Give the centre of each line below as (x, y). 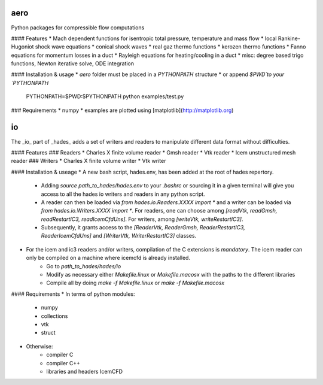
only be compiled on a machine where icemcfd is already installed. (108, 258)
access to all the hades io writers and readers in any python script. (123, 194)
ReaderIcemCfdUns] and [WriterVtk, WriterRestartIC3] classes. (119, 236)
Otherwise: (39, 346)
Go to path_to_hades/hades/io (84, 266)
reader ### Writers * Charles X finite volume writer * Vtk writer (89, 161)
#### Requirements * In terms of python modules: (73, 294)
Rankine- (289, 38)
